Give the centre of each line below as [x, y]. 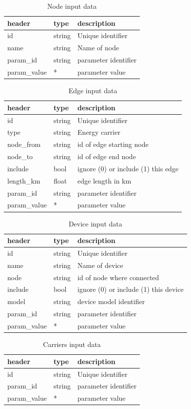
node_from [24, 144]
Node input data [72, 6]
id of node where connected [118, 277]
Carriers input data [72, 344]
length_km [24, 180]
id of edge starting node [113, 144]
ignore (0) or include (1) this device [131, 289]
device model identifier [111, 301]
